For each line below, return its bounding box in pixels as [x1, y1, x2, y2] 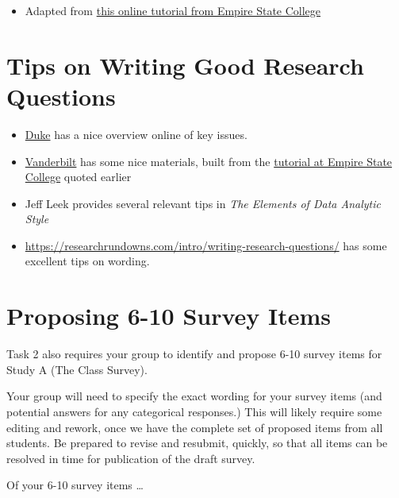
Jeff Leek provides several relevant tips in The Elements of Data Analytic [25, 195, 381, 211]
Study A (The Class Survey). [6, 361, 148, 377]
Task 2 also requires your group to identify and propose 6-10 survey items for [6, 346, 382, 362]
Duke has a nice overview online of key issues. [25, 125, 247, 142]
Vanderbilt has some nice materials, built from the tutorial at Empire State [25, 152, 393, 169]
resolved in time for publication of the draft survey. [6, 450, 255, 466]
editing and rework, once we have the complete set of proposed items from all [6, 419, 383, 435]
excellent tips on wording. [25, 253, 150, 269]
